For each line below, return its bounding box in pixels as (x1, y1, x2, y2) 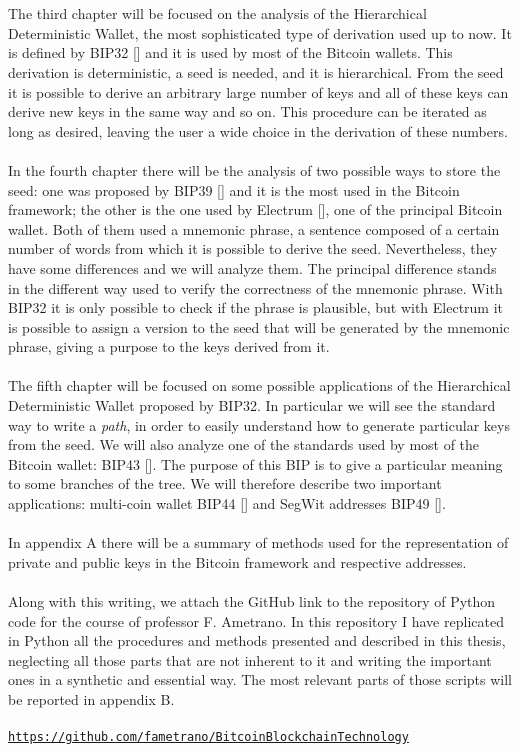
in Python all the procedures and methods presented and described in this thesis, (8, 630, 506, 651)
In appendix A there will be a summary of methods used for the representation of (8, 532, 509, 553)
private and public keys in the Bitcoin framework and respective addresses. (8, 551, 467, 572)
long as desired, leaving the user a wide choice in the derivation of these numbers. (8, 120, 508, 141)
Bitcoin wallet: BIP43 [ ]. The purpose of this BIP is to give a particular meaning (8, 453, 503, 474)
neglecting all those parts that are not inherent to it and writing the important (8, 649, 492, 670)
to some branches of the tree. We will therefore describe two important (8, 473, 442, 494)
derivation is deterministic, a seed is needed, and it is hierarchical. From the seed (8, 61, 504, 82)
